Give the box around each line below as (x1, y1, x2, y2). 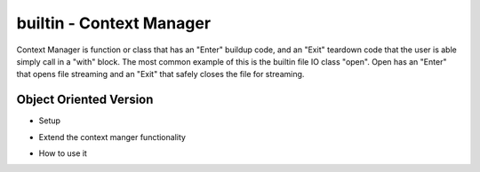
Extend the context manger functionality (38, 131, 187, 142)
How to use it (38, 148, 88, 159)
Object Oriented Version (16, 92, 154, 107)
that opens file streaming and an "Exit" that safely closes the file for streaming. (16, 69, 305, 80)
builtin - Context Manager (16, 13, 212, 33)
